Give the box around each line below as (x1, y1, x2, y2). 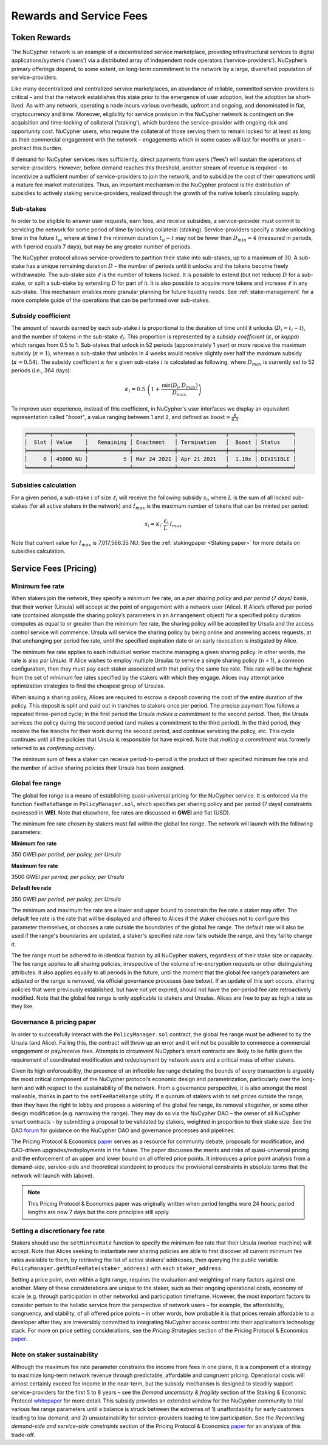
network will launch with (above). (11, 1172, 94, 1179)
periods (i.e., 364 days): (11, 367, 72, 374)
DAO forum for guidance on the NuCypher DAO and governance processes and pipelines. (11, 1127, 236, 1134)
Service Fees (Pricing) (11, 563, 97, 573)
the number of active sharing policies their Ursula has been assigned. (11, 764, 185, 771)
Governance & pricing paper (11, 1018, 97, 1027)
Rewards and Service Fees (11, 9, 148, 22)
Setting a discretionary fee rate (11, 1226, 105, 1235)
